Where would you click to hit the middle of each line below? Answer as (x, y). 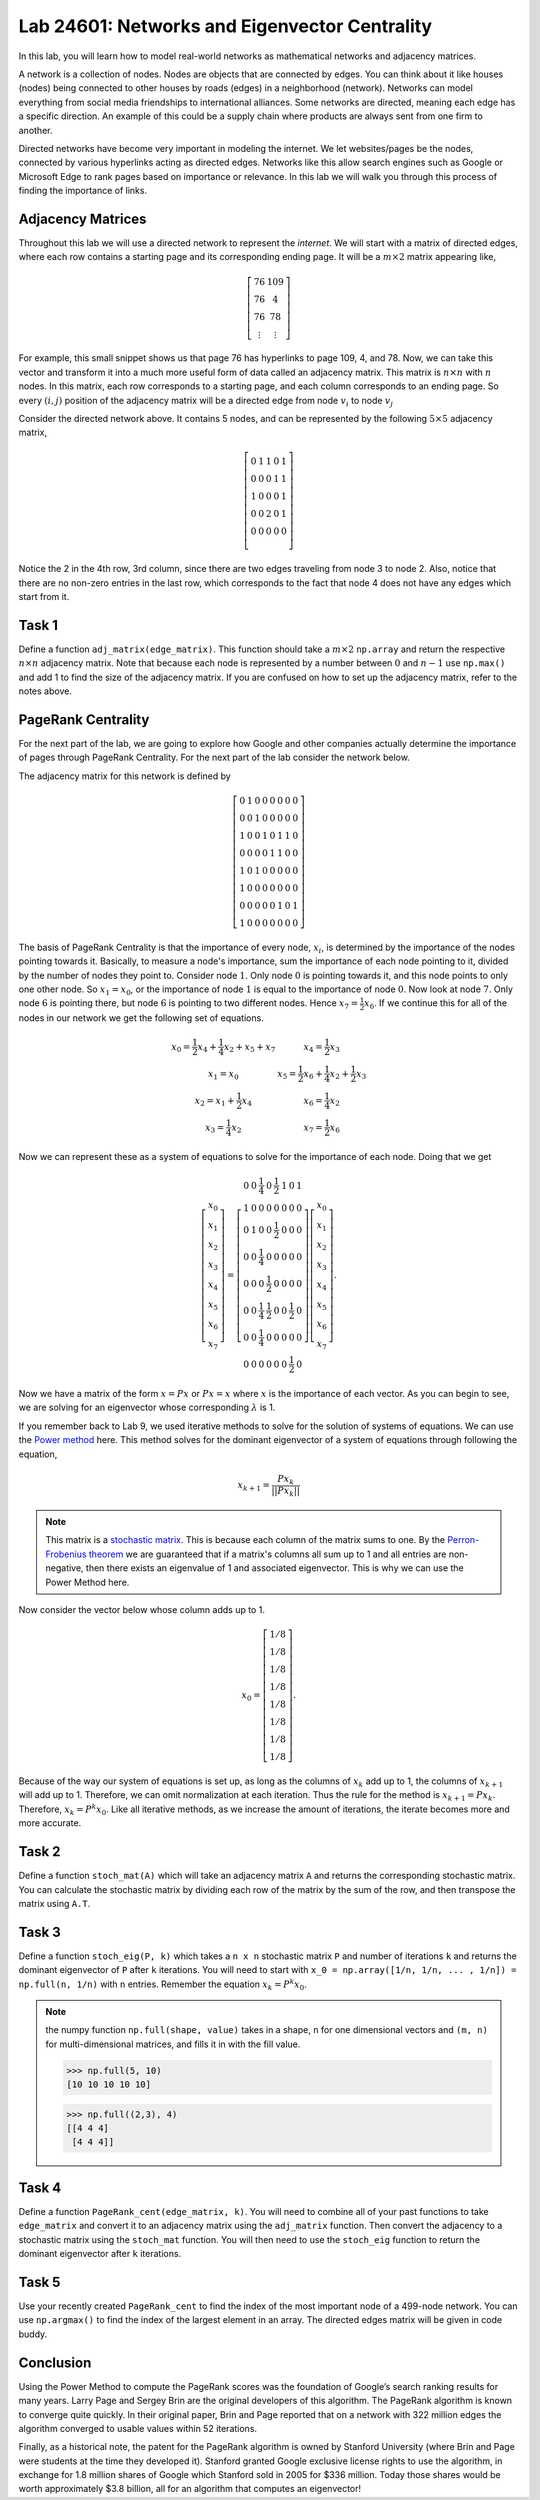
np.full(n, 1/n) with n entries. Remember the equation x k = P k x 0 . (162, 1984)
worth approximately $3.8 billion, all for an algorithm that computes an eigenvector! (190, 2489)
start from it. (44, 597)
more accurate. (50, 1823)
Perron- (463, 1540)
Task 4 (40, 2187)
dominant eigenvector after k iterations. (100, 2254)
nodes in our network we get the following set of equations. (141, 1018)
